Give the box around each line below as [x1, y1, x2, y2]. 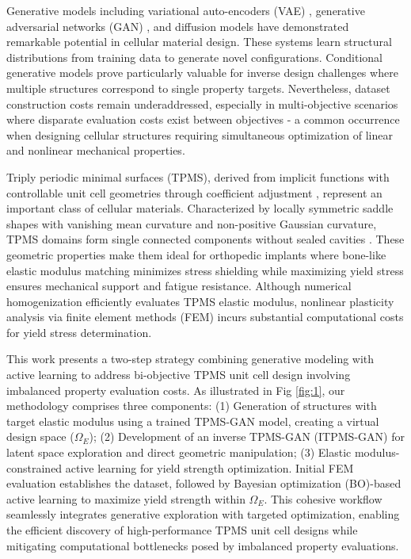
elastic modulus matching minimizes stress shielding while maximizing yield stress [6, 262, 404, 278]
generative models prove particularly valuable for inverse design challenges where [6, 64, 398, 81]
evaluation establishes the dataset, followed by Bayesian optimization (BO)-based [6, 475, 401, 492]
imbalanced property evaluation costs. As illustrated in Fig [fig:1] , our [6, 381, 345, 398]
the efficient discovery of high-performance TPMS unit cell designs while [6, 522, 358, 538]
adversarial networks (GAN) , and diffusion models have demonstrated [6, 17, 349, 34]
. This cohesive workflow [264, 490, 382, 507]
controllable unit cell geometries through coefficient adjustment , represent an [6, 184, 382, 201]
